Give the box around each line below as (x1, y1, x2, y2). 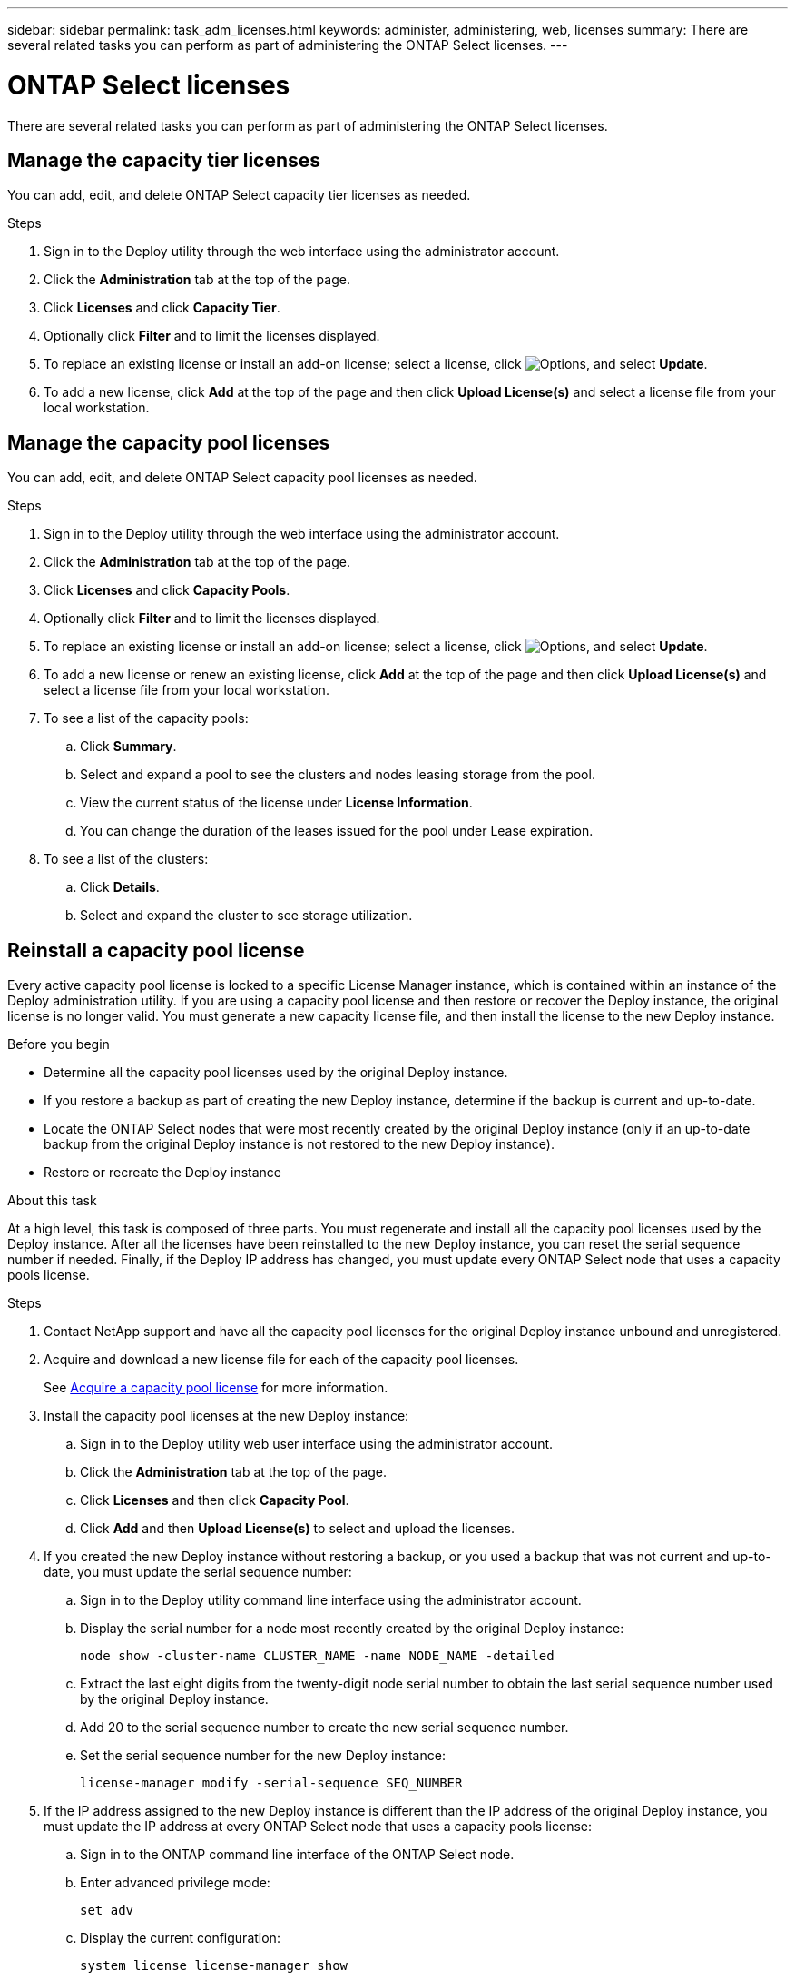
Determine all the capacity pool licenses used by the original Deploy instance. (44, 1064, 508, 1081)
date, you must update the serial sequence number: (44, 1564, 352, 1580)
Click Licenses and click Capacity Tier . (44, 300, 280, 316)
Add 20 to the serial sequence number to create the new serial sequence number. (80, 1719, 569, 1736)
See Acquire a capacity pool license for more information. (44, 1380, 388, 1396)
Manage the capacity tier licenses (7, 148, 321, 172)
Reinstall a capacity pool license (7, 938, 305, 962)
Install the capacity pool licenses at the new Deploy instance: (44, 1408, 409, 1424)
